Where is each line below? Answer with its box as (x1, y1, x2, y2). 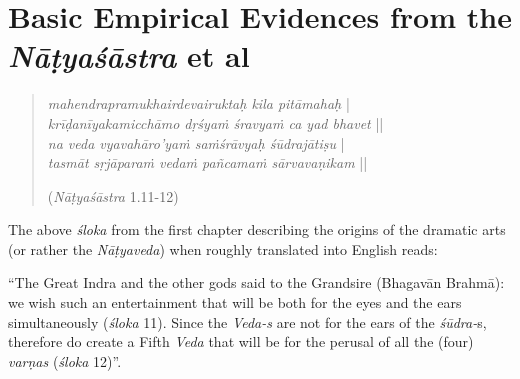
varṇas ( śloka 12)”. (8, 350, 122, 371)
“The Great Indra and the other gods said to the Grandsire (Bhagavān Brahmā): (8, 272, 505, 293)
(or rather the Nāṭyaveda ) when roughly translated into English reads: (8, 238, 438, 259)
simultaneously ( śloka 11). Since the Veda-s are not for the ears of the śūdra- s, (8, 311, 487, 332)
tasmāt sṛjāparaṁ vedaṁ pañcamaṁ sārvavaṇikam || (47, 152, 368, 173)
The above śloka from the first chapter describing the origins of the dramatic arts (8, 219, 506, 240)
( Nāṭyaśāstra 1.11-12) (47, 185, 179, 206)
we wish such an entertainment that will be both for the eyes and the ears (8, 292, 462, 313)
